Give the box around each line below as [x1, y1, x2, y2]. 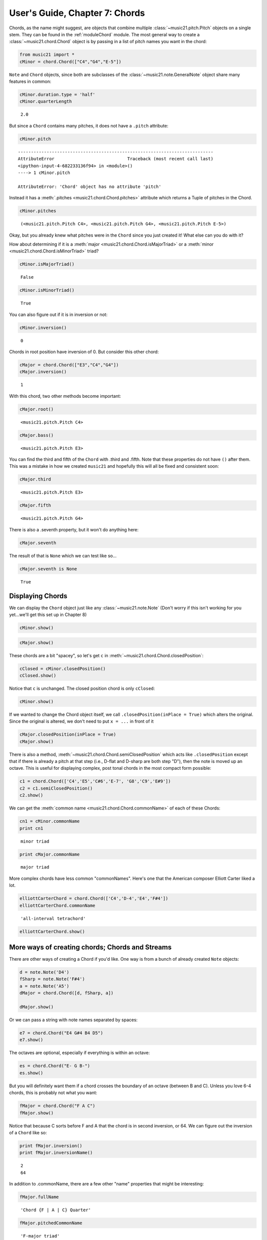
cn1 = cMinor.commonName [19, 818, 80, 824]
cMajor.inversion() [19, 369, 67, 374]
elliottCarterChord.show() [19, 929, 85, 934]
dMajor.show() [19, 1004, 54, 1010]
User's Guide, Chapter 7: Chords [9, 7, 145, 18]
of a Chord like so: [9, 1129, 47, 1135]
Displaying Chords [9, 592, 68, 600]
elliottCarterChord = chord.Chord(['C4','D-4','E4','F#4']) [19, 896, 169, 901]
